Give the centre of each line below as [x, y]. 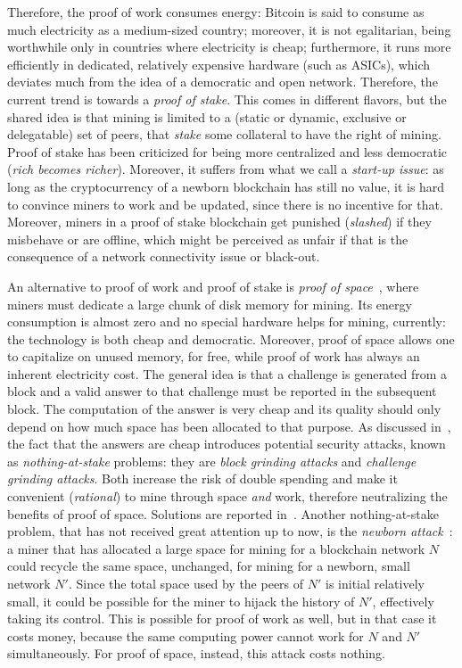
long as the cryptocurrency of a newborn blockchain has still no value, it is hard [226, 186]
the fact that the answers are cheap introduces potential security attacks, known [227, 444]
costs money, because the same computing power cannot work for [186, 635]
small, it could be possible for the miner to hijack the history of [181, 601]
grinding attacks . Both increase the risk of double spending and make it [202, 478]
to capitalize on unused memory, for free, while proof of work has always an [214, 356]
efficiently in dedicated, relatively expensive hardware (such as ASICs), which [219, 64]
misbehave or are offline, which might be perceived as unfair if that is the [208, 239]
